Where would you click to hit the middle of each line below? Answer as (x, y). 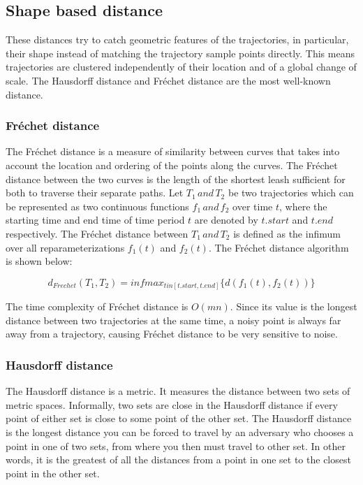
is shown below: (39, 261)
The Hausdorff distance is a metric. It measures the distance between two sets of (178, 391)
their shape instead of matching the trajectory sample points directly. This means (180, 53)
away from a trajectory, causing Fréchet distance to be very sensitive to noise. (172, 334)
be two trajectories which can (291, 193)
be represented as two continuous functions (97, 206)
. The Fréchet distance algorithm (279, 247)
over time (253, 206)
